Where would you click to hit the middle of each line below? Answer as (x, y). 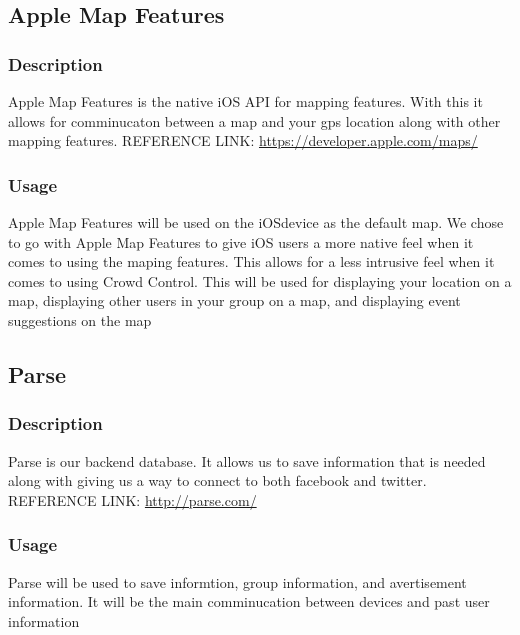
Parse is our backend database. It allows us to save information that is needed (247, 460)
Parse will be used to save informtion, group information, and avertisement (237, 581)
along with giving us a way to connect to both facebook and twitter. (217, 480)
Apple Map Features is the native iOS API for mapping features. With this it (245, 101)
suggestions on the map (80, 319)
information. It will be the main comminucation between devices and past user (249, 601)
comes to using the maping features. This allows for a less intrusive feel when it (251, 261)
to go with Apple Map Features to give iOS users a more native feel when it (241, 241)
